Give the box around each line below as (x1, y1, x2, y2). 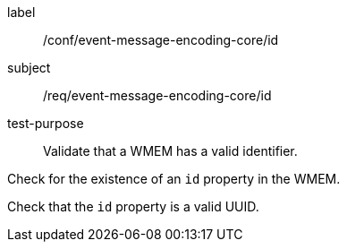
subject (7, 60, 51, 75)
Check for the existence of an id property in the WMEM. (7, 171, 341, 186)
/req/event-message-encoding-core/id (43, 88, 272, 103)
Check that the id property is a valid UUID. (7, 199, 259, 214)
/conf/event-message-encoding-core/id (43, 32, 279, 47)
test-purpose (7, 116, 84, 131)
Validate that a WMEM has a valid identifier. (43, 143, 298, 159)
